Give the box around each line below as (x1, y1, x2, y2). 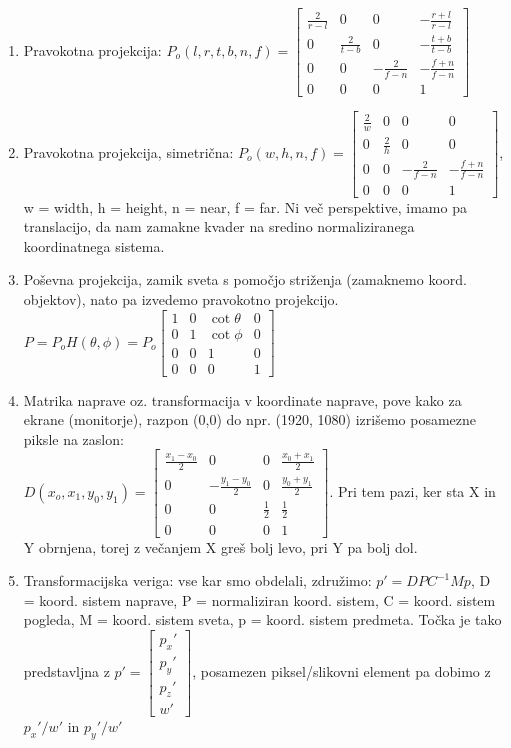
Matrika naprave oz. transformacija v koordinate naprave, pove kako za (23, 389, 462, 410)
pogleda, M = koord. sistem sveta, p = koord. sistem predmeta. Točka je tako (23, 609, 502, 630)
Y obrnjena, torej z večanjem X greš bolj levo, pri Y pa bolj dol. (23, 536, 418, 557)
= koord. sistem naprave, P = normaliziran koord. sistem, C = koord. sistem (23, 589, 496, 610)
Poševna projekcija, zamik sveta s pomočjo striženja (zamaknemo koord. (23, 269, 467, 290)
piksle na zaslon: (23, 428, 124, 449)
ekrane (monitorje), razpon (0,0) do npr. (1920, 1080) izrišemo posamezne (23, 409, 477, 430)
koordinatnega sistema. (23, 235, 165, 256)
